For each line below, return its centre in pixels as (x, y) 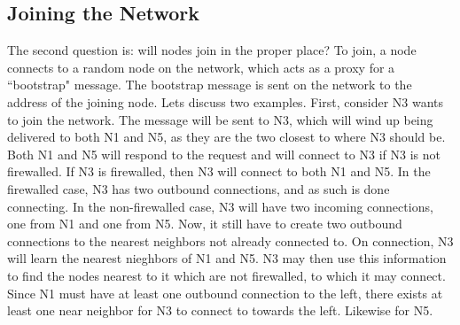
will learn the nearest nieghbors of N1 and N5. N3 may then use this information (227, 258)
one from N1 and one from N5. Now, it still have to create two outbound (205, 224)
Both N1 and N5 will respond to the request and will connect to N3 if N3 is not (224, 154)
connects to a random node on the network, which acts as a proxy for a (201, 67)
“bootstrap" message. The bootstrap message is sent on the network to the (210, 85)
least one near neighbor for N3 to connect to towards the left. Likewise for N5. (220, 310)
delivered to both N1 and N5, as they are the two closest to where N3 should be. (226, 137)
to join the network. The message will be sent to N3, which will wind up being (220, 119)
